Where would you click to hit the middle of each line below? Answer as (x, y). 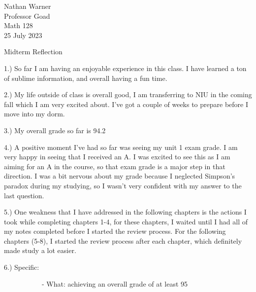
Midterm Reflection (33, 52)
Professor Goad (27, 16)
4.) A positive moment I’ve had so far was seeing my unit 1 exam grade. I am (121, 147)
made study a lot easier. (40, 250)
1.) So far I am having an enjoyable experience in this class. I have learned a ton (125, 68)
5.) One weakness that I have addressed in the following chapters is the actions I (125, 212)
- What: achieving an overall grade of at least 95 (115, 283)
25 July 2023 (23, 35)
